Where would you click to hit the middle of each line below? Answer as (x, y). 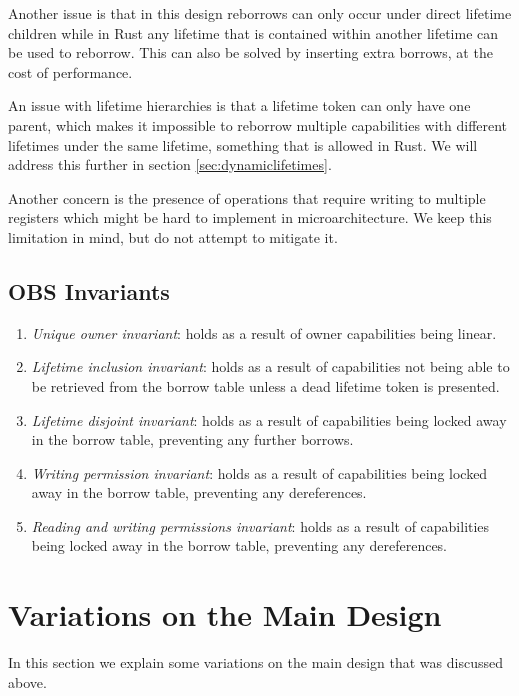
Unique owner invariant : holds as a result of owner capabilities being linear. (264, 332)
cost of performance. (70, 71)
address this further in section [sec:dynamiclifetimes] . (170, 164)
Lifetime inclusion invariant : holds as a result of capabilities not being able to (270, 366)
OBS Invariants (89, 290)
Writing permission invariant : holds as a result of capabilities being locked (259, 472)
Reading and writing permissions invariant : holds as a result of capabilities (260, 525)
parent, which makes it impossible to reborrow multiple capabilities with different (258, 124)
